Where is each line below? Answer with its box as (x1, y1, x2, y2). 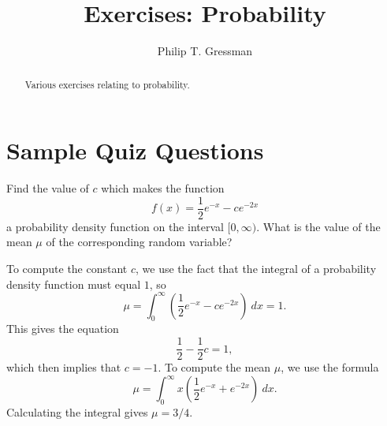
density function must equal (6, 275, 141, 292)
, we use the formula (281, 359, 379, 376)
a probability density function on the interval (6, 218, 224, 234)
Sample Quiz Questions (6, 134, 264, 166)
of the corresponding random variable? (46, 234, 233, 250)
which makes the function (101, 180, 225, 196)
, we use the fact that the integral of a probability (136, 260, 377, 276)
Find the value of (6, 180, 89, 196)
